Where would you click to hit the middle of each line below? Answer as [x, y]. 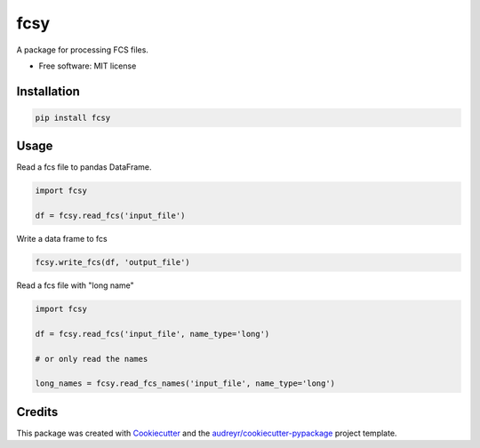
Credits [37, 412]
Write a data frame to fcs [62, 239]
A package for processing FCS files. [82, 50]
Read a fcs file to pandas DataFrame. [84, 167]
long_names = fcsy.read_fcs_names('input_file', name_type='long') [185, 384]
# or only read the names [92, 359]
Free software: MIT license [88, 66]
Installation [48, 91]
